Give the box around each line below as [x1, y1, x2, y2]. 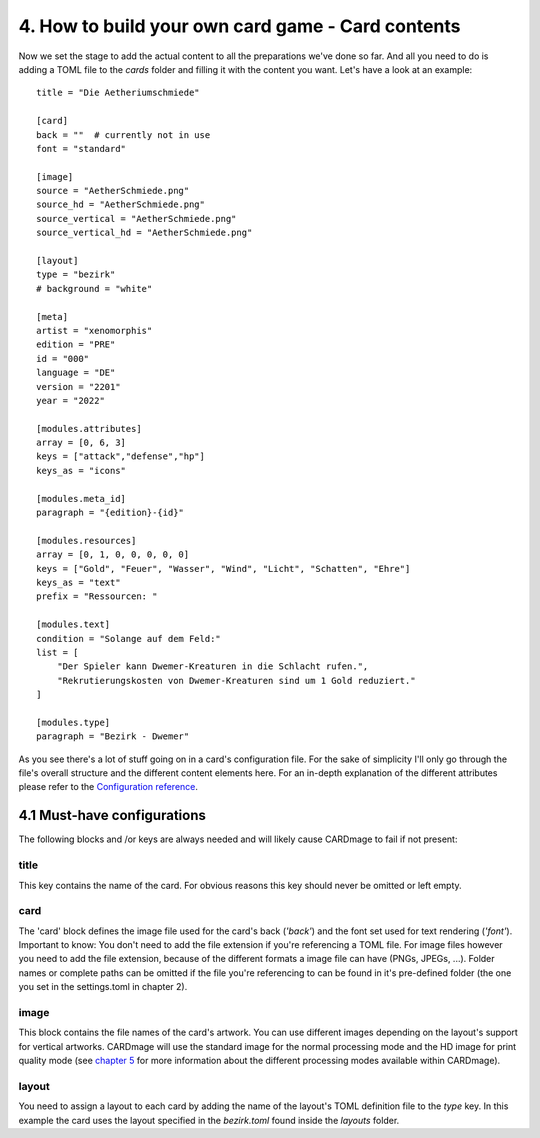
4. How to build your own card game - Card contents [18, 15, 461, 37]
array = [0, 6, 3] [36, 437, 127, 449]
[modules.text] [36, 619, 111, 630]
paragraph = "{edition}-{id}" [36, 507, 185, 519]
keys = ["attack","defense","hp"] [36, 451, 205, 462]
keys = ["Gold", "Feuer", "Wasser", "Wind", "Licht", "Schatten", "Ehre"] [36, 563, 411, 574]
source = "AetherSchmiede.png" [36, 185, 190, 197]
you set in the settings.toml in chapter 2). [18, 981, 188, 993]
